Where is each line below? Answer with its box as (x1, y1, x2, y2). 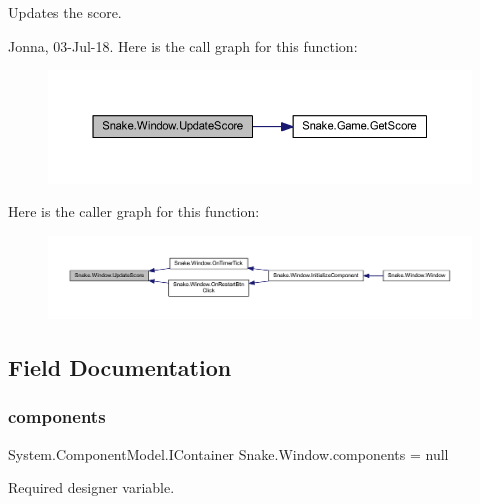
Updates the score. (8, 2, 122, 22)
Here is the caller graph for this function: (8, 201, 260, 222)
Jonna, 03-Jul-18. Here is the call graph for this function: (8, 35, 358, 56)
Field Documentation (8, 351, 232, 382)
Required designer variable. (8, 477, 175, 498)
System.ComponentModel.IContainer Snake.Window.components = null (8, 443, 449, 464)
